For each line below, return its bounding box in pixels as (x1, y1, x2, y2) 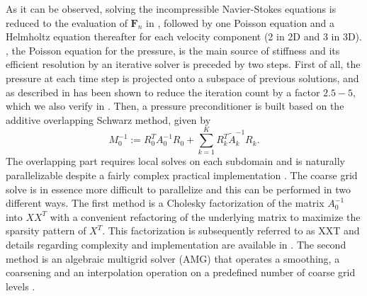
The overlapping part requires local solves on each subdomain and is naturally (6, 154, 345, 169)
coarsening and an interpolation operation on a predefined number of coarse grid (6, 265, 356, 280)
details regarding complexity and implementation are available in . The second (6, 237, 346, 252)
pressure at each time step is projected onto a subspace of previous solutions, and (6, 70, 359, 85)
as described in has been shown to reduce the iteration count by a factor (6, 84, 320, 99)
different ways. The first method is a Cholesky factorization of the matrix (6, 195, 324, 210)
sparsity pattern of (6, 223, 86, 238)
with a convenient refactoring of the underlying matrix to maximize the (50, 209, 361, 224)
